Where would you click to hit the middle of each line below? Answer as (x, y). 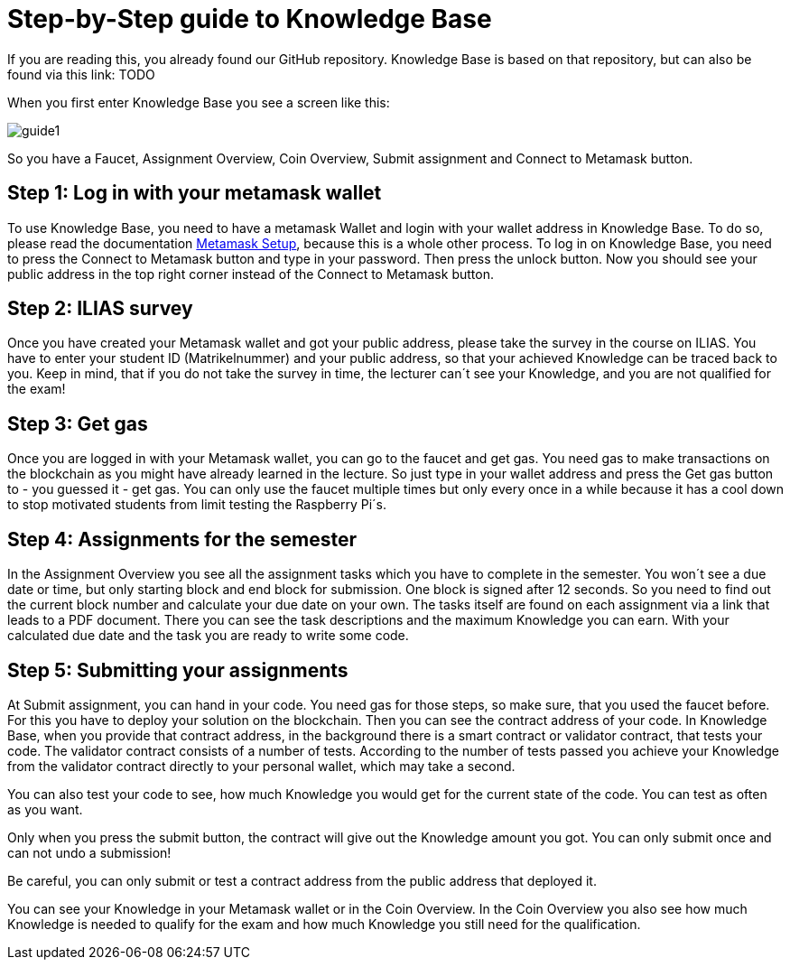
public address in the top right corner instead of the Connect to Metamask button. (251, 274)
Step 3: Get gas (78, 423)
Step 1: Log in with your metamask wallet (195, 193)
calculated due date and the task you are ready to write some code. (208, 636)
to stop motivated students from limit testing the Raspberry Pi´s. (197, 505)
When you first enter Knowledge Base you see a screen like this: (199, 102)
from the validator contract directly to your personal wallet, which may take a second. (261, 766)
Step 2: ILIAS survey (100, 309)
